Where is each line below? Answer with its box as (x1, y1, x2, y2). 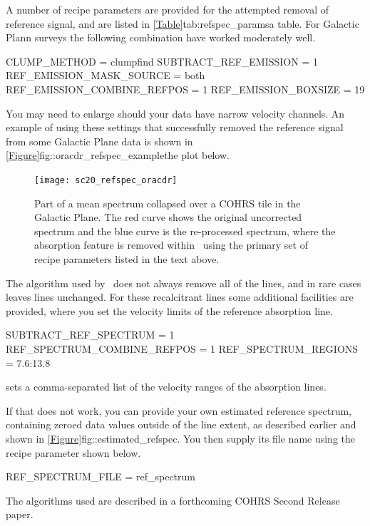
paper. (6, 507, 34, 522)
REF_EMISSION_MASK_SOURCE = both (6, 68, 205, 83)
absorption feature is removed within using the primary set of (34, 237, 308, 252)
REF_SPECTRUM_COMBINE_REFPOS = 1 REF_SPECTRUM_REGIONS (6, 341, 359, 356)
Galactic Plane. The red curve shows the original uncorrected (34, 210, 302, 225)
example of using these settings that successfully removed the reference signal (6, 120, 344, 135)
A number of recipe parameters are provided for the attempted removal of (6, 2, 329, 16)
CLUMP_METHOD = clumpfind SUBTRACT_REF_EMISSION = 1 (6, 53, 318, 68)
